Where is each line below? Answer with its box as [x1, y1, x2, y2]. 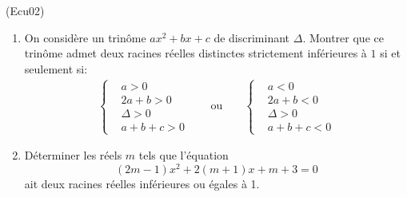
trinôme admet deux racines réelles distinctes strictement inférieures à [24, 45, 367, 61]
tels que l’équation [138, 147, 229, 164]
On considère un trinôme [24, 29, 146, 45]
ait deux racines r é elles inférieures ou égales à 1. [24, 175, 260, 191]
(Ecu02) [6, 2, 45, 18]
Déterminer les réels [24, 147, 122, 164]
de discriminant [213, 29, 290, 45]
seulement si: [24, 60, 88, 77]
